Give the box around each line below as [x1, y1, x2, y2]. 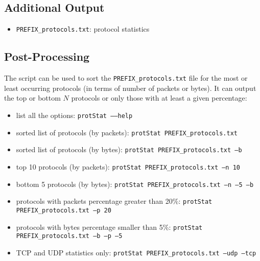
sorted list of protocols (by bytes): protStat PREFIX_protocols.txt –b [16, 144, 242, 155]
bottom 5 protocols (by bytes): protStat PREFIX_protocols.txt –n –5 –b [16, 178, 254, 189]
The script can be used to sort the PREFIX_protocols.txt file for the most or [4, 73, 248, 83]
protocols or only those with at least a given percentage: [71, 92, 247, 103]
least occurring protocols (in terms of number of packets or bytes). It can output [4, 82, 256, 93]
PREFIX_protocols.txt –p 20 [16, 206, 111, 214]
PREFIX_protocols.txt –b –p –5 [16, 232, 123, 240]
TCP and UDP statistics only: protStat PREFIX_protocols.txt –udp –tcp [16, 247, 256, 257]
